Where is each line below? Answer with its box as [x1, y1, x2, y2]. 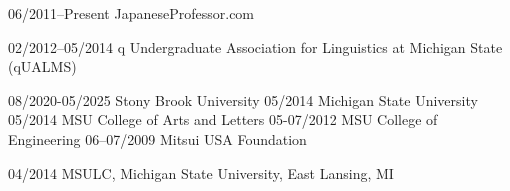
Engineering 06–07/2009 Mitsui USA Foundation [8, 128, 307, 149]
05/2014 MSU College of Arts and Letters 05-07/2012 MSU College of [8, 109, 438, 130]
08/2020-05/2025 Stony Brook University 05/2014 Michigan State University [8, 89, 478, 110]
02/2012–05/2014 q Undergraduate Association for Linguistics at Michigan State [8, 36, 503, 57]
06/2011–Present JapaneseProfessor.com [8, 3, 255, 23]
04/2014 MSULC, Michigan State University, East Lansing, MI [8, 162, 394, 183]
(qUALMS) [8, 56, 77, 77]
